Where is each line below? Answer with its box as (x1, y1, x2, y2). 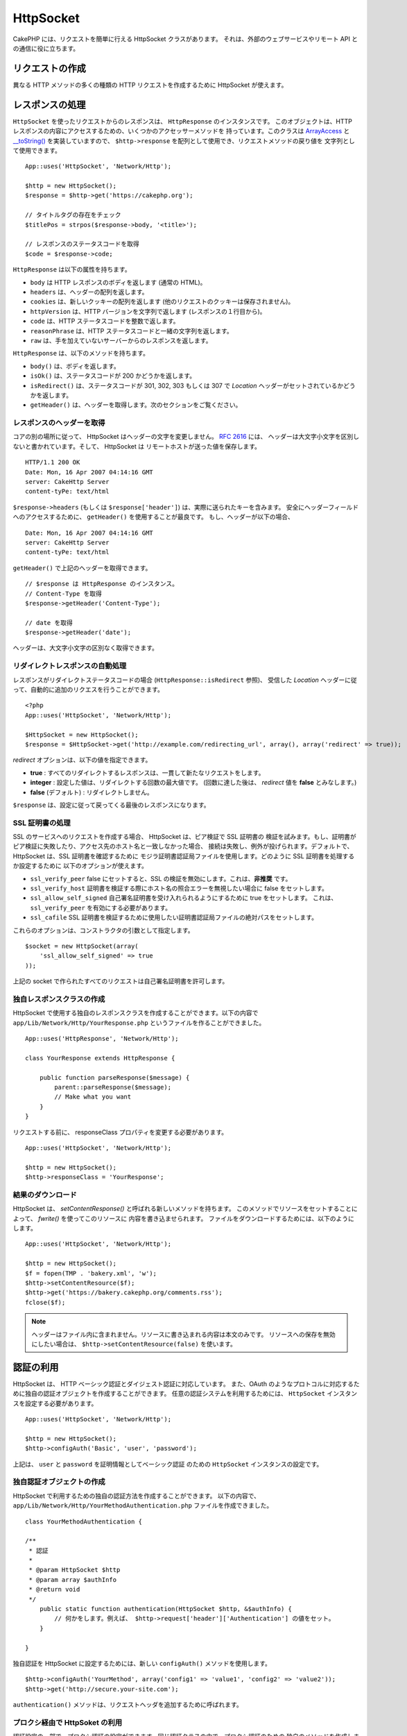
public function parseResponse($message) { (39, 1074, 190, 1081)
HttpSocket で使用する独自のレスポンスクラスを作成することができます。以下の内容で (12, 1009, 259, 1017)
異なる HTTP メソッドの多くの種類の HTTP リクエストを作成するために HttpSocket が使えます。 (12, 81, 288, 89)
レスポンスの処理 (12, 99, 86, 110)
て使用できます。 (12, 146, 62, 154)
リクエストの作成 (12, 62, 86, 74)
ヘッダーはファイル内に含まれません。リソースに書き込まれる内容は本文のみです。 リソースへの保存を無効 (31, 1330, 336, 1338)
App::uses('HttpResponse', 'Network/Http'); (25, 1035, 180, 1043)
